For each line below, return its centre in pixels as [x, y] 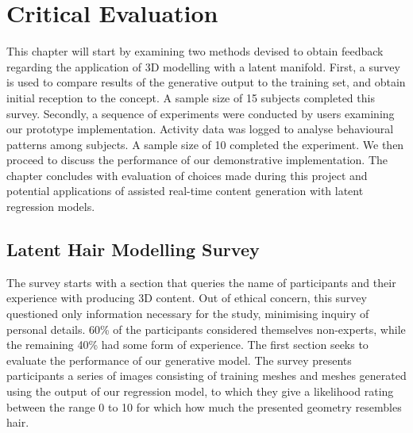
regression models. [51, 207]
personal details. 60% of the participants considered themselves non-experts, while [206, 329]
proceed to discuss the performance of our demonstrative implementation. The [197, 160]
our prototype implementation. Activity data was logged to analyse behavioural [200, 129]
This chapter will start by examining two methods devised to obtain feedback [195, 51]
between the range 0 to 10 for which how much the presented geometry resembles [204, 406]
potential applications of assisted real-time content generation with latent [185, 191]
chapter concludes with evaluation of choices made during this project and [187, 175]
